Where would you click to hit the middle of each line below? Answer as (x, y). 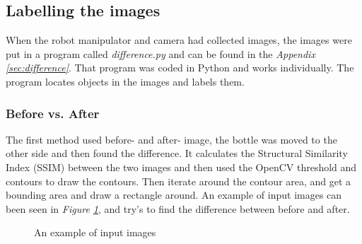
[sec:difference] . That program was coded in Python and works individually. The (180, 68)
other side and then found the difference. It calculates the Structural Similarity (177, 153)
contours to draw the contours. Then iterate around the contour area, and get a (179, 181)
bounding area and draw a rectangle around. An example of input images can (174, 195)
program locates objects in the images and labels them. (125, 81)
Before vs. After (53, 113)
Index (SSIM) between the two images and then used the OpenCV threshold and (181, 167)
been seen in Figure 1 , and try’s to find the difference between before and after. (178, 208)
